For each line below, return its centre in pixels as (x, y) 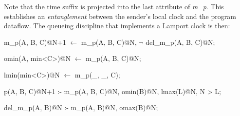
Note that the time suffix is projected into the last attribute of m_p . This (114, 6)
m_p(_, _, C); (97, 74)
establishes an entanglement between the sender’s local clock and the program (120, 16)
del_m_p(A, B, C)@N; (180, 42)
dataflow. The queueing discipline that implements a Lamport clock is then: (117, 26)
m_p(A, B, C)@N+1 (35, 42)
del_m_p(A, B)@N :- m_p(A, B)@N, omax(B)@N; (81, 107)
